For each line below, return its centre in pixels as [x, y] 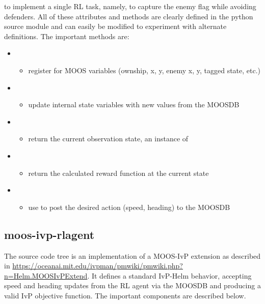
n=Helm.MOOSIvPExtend [46, 275]
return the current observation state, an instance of [108, 139]
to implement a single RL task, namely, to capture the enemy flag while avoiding [130, 6]
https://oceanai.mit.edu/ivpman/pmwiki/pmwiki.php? [98, 266]
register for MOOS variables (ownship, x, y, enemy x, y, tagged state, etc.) [144, 70]
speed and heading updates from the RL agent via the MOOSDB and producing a [132, 285]
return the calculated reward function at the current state [118, 173]
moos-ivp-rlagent [49, 234]
